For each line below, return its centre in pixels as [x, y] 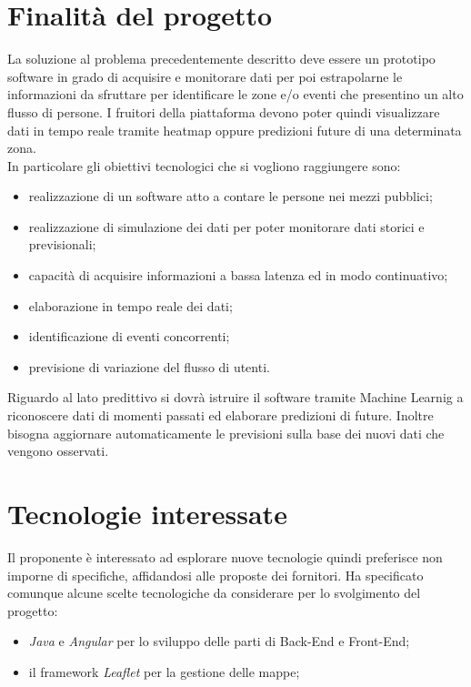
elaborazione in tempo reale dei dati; [130, 305]
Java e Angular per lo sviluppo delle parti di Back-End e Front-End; [219, 641]
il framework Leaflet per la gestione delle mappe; [164, 671]
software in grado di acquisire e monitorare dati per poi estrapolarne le [205, 76]
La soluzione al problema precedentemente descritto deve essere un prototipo [221, 59]
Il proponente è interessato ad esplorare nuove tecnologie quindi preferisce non [225, 556]
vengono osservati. [58, 451]
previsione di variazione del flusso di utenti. [149, 366]
